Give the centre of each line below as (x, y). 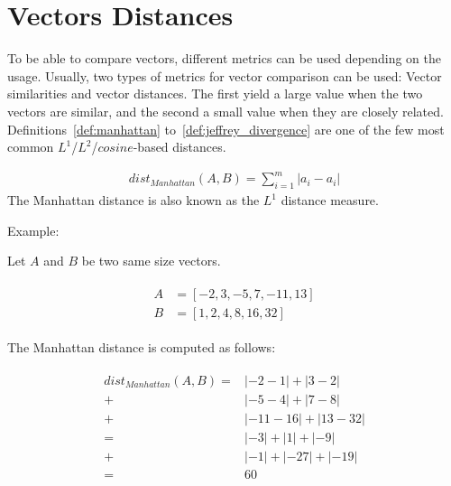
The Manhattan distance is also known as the (133, 200)
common (31, 147)
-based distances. (179, 147)
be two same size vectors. (151, 261)
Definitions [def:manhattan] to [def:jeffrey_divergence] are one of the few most (226, 129)
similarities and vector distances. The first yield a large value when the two (215, 93)
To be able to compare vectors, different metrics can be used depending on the (225, 58)
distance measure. (330, 200)
